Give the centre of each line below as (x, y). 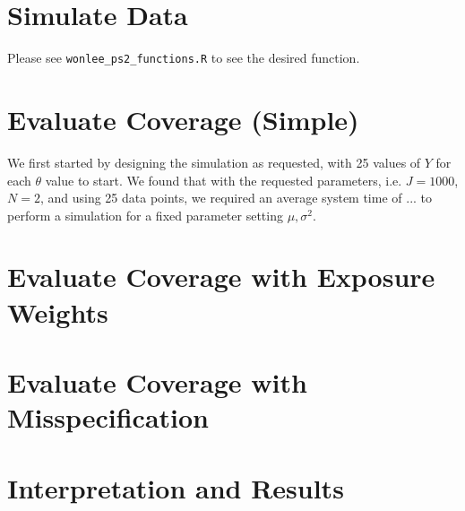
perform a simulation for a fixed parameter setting (145, 215)
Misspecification (108, 417)
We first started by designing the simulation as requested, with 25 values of (214, 162)
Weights (58, 312)
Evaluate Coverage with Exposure (221, 277)
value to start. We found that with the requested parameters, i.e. (224, 180)
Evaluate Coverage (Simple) (183, 119)
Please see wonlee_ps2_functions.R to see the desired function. (184, 58)
